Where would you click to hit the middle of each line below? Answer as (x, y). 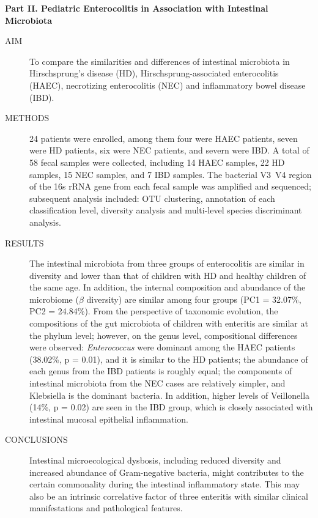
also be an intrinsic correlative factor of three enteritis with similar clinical (169, 496)
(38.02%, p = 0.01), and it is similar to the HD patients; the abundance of (169, 359)
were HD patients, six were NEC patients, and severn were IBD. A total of (169, 150)
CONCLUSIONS (36, 439)
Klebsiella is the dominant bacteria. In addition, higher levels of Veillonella (170, 395)
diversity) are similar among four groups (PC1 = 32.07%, (194, 299)
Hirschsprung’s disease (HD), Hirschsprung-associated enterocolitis (154, 73)
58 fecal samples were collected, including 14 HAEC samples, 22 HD (157, 162)
